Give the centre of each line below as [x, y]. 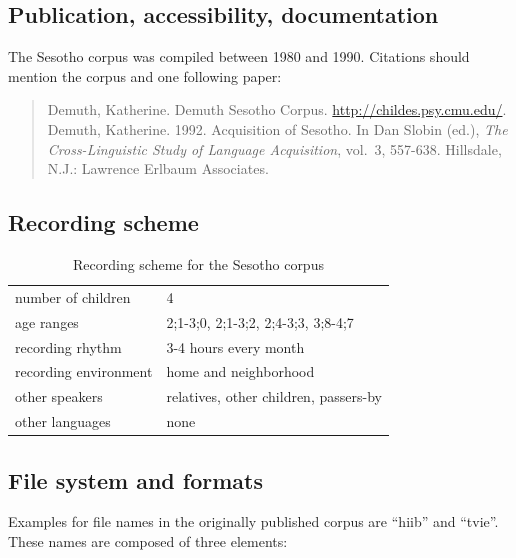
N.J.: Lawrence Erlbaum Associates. [158, 168]
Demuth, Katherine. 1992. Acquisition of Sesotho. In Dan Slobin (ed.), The [277, 128]
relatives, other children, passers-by [274, 396]
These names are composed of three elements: [148, 540]
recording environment [84, 371]
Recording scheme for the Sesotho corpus [198, 263]
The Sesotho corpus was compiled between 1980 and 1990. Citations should [239, 56]
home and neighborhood [240, 371]
